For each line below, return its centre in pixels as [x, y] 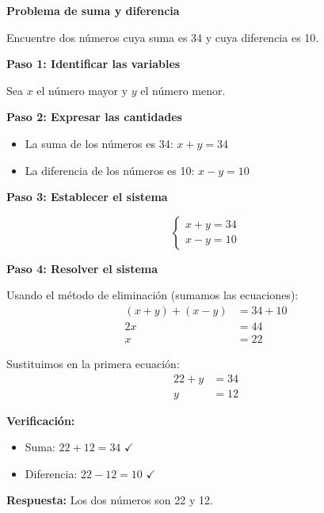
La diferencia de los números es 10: [110, 170]
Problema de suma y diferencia [93, 10]
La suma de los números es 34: [99, 143]
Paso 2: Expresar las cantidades [94, 117]
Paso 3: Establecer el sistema [87, 197]
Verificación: [41, 420]
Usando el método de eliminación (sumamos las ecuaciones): [152, 295]
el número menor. [183, 90]
